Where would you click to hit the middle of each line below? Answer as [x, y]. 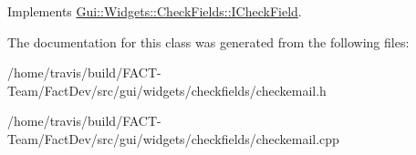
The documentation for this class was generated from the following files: [208, 41]
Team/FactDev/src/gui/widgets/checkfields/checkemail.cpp [173, 138]
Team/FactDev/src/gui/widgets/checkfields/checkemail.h [167, 90]
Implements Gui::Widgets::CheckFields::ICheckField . [155, 11]
